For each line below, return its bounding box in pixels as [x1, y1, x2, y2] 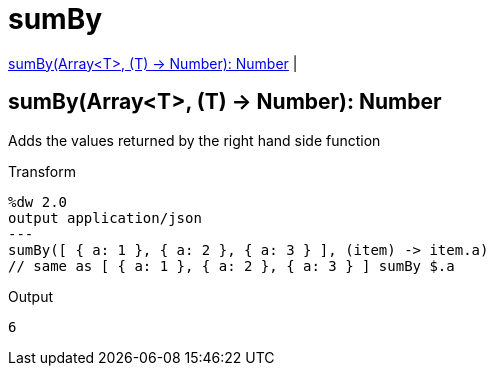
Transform [8, 162, 76, 180]
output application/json [8, 209, 202, 226]
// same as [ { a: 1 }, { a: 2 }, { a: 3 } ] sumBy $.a [8, 257, 455, 274]
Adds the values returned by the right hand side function [8, 131, 381, 149]
